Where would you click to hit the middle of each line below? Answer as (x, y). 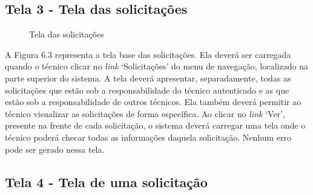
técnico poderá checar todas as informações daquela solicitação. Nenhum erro (148, 137)
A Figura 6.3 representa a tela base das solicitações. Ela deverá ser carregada (148, 54)
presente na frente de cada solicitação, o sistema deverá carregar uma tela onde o (155, 125)
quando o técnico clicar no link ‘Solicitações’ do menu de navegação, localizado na (157, 66)
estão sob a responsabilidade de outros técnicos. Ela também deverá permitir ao (153, 102)
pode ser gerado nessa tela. (55, 149)
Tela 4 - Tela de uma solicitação (106, 181)
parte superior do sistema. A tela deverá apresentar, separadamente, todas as (148, 78)
